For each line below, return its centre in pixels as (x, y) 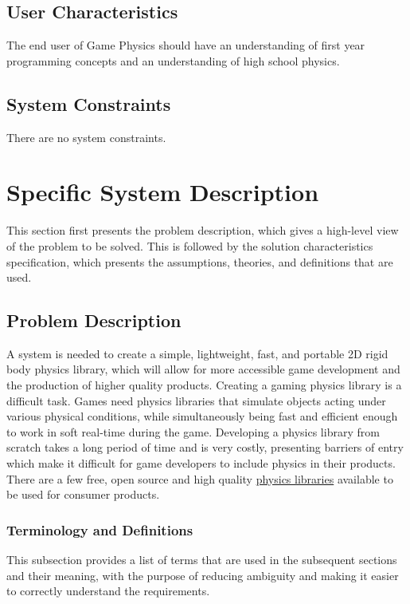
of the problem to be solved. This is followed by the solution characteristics (190, 245)
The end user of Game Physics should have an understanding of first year (186, 45)
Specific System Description (163, 192)
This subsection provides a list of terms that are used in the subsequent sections (202, 560)
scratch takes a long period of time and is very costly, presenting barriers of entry (205, 447)
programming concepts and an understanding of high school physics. (173, 60)
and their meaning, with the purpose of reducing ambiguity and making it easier (203, 575)
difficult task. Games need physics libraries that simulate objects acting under (196, 400)
